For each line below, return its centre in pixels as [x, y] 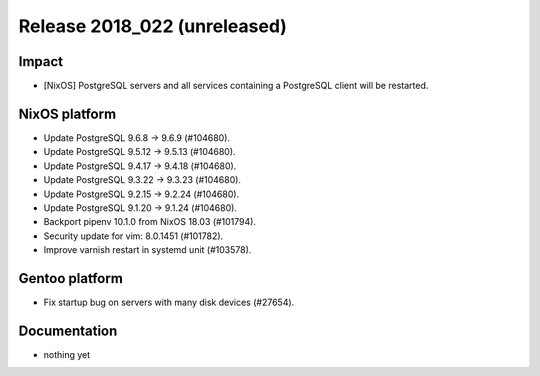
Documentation [68, 330]
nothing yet [67, 354]
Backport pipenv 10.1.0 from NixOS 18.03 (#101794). [150, 222]
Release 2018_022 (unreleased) [152, 26]
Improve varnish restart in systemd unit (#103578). [147, 250]
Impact [41, 61]
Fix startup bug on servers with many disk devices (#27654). [169, 302]
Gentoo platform [71, 278]
